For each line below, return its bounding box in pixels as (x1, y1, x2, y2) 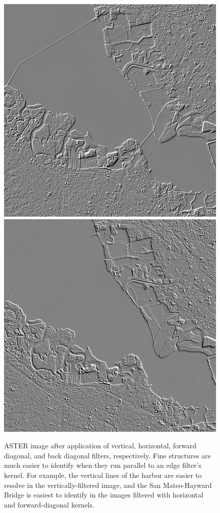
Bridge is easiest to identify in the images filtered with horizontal (4, 489, 203, 500)
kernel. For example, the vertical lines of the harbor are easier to (4, 469, 202, 480)
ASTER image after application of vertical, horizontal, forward (4, 440, 196, 451)
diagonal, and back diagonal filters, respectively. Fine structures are (4, 450, 211, 460)
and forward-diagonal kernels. (4, 499, 94, 509)
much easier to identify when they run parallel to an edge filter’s (4, 460, 201, 470)
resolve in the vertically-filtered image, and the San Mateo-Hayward (4, 479, 212, 490)
